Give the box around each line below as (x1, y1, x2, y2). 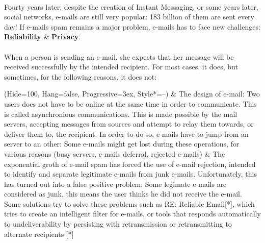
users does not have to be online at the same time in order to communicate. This (4, 98, 257, 109)
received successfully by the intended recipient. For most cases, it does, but (4, 61, 238, 72)
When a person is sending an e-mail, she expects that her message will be (4, 51, 234, 62)
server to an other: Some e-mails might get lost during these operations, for (4, 138, 240, 149)
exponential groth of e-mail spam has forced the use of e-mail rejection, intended (4, 158, 256, 169)
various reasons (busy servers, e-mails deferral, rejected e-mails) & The (4, 148, 225, 159)
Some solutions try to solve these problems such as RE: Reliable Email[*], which (4, 198, 255, 209)
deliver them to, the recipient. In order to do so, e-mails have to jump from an (4, 128, 249, 139)
